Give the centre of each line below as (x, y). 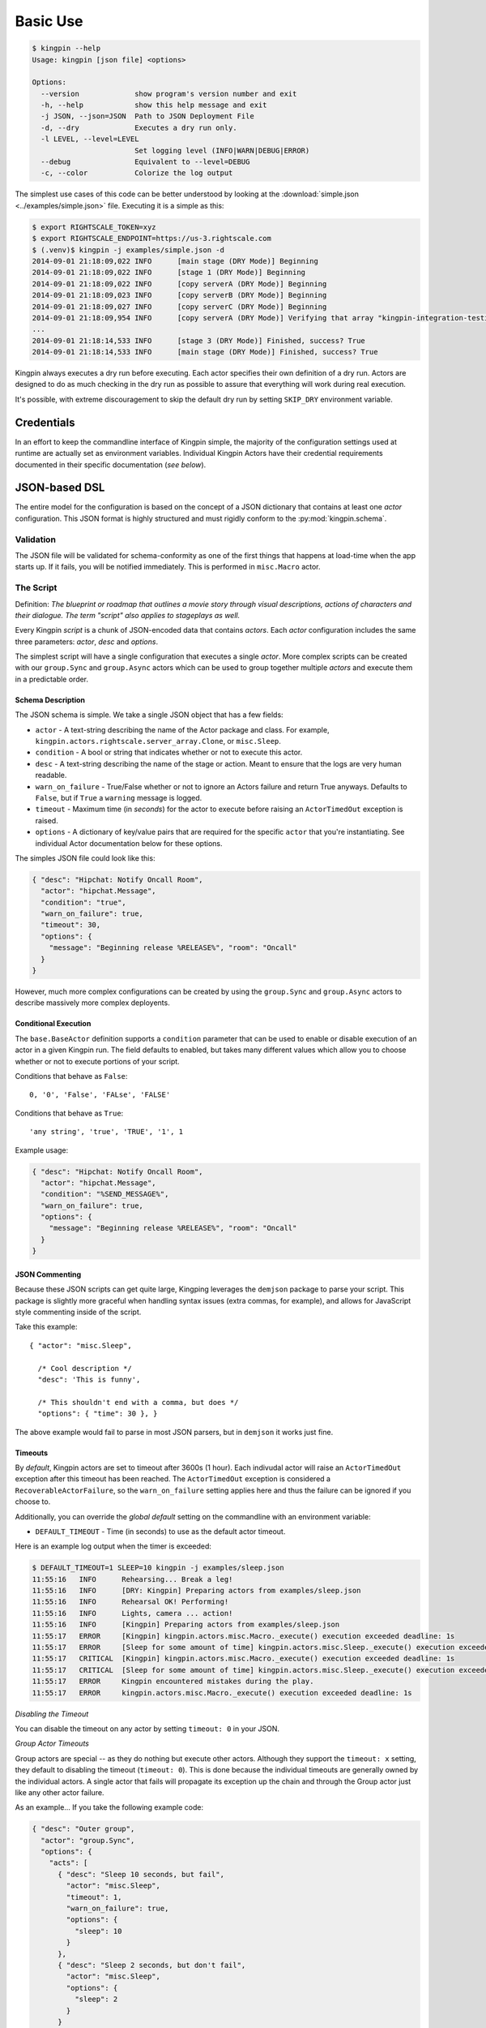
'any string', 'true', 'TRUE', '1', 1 (107, 1132)
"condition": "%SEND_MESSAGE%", (105, 1194)
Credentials (45, 422)
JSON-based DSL (60, 488)
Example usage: (42, 1150)
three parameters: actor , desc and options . (86, 642)
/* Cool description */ (85, 1368)
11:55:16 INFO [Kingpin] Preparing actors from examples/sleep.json (186, 1625)
